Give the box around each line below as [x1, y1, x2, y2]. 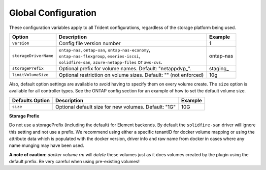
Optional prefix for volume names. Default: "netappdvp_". [59, 65, 192, 72]
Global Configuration [9, 7, 97, 18]
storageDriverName [12, 53, 54, 58]
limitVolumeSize [12, 72, 49, 78]
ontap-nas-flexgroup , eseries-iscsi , [59, 52, 140, 59]
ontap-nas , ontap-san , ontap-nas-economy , [59, 46, 151, 53]
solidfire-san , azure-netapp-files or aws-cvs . [59, 58, 163, 65]
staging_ [209, 65, 229, 72]
